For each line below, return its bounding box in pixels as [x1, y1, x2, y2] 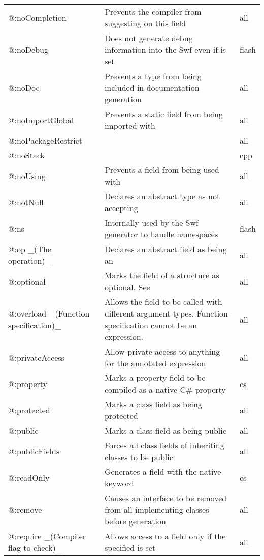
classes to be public [104, 451, 173, 463]
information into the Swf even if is [104, 44, 226, 55]
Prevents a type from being [104, 70, 202, 82]
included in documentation [104, 82, 200, 93]
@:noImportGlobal [8, 114, 74, 126]
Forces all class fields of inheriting [104, 439, 224, 451]
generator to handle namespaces [104, 228, 218, 240]
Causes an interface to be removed [104, 492, 227, 504]
